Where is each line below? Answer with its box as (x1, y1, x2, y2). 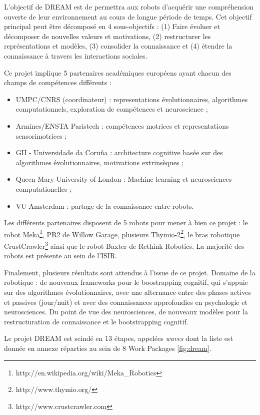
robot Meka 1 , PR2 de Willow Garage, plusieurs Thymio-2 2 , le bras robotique (4, 227, 240, 239)
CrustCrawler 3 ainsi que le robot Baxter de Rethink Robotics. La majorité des (4, 239, 244, 251)
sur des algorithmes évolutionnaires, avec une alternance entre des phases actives (4, 286, 251, 297)
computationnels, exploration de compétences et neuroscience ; (15, 104, 208, 114)
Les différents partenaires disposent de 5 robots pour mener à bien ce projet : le (4, 217, 248, 228)
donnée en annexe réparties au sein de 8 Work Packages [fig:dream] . (4, 342, 211, 353)
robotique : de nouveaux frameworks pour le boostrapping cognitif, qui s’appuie (4, 277, 248, 287)
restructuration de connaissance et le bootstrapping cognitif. (4, 316, 188, 326)
